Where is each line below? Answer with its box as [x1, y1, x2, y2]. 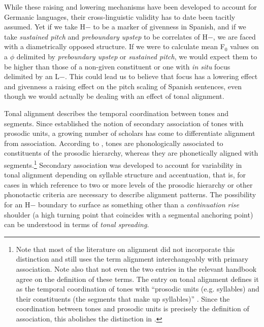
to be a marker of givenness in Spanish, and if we [93, 21, 246, 32]
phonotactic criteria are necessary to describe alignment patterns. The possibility [4, 189, 256, 200]
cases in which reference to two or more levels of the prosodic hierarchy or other [4, 179, 253, 190]
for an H [4, 199, 30, 209]
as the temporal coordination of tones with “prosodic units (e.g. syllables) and [16, 283, 259, 294]
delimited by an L [4, 71, 60, 82]
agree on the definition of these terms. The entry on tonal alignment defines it [16, 273, 259, 284]
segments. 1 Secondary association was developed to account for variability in [4, 158, 242, 170]
